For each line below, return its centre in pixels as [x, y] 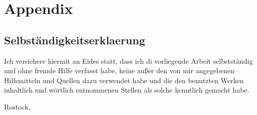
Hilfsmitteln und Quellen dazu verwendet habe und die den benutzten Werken [124, 80]
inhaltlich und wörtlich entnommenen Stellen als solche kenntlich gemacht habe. [127, 90]
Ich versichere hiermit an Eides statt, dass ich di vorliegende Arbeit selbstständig [128, 60]
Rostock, [17, 106]
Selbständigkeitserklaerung [75, 40]
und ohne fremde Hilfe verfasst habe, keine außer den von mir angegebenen [119, 70]
